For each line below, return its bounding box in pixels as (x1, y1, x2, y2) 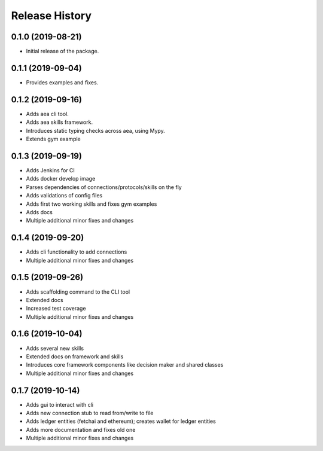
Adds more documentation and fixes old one (26, 426, 136, 433)
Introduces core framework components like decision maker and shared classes (26, 361, 224, 368)
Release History (11, 9, 92, 22)
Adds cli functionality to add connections (26, 248, 127, 255)
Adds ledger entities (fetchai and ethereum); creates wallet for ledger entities (26, 418, 217, 425)
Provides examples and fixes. (26, 78, 99, 86)
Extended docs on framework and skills (26, 353, 124, 360)
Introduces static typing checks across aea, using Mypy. (26, 127, 166, 134)
